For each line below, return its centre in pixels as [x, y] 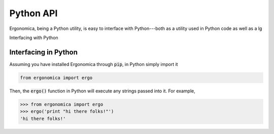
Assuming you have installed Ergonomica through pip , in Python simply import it [94, 64]
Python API [33, 13]
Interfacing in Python [44, 52]
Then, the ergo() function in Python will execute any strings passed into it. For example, [102, 91]
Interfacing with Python [34, 38]
